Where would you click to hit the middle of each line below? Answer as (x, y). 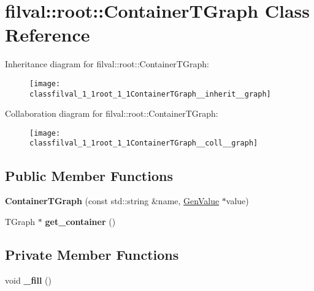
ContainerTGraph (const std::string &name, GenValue (112, 201)
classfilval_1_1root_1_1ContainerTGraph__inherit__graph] (150, 94)
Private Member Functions (92, 254)
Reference (48, 35)
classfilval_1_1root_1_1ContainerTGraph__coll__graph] (144, 143)
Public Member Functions (89, 175)
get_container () (80, 221)
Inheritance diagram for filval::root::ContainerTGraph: (107, 64)
